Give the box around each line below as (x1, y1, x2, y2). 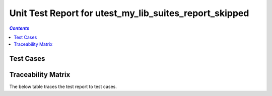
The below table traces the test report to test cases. (9, 83, 117, 90)
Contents (9, 25, 30, 31)
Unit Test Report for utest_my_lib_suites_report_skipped (9, 8, 249, 19)
